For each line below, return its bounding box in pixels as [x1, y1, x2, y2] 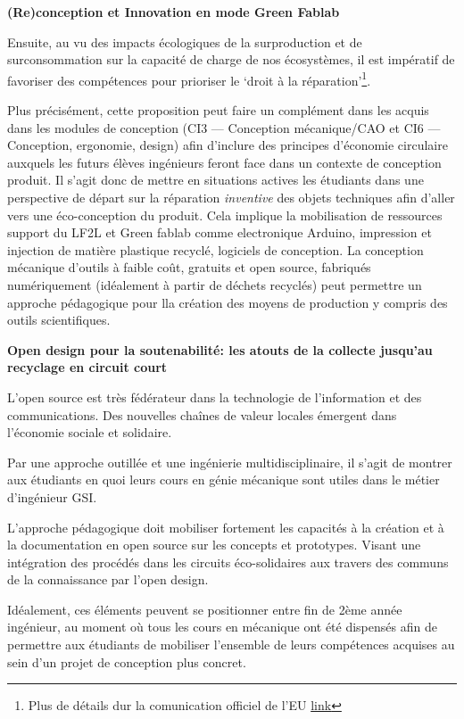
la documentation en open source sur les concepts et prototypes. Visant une [7, 535, 421, 554]
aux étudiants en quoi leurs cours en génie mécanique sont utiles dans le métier [7, 470, 440, 489]
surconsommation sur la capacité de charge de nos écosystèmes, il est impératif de [7, 50, 455, 69]
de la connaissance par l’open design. [7, 570, 209, 589]
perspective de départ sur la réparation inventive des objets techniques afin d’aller [7, 188, 455, 206]
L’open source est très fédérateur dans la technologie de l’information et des [7, 387, 422, 406]
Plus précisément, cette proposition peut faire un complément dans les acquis [7, 101, 429, 120]
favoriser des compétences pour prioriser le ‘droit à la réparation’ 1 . [7, 68, 371, 89]
